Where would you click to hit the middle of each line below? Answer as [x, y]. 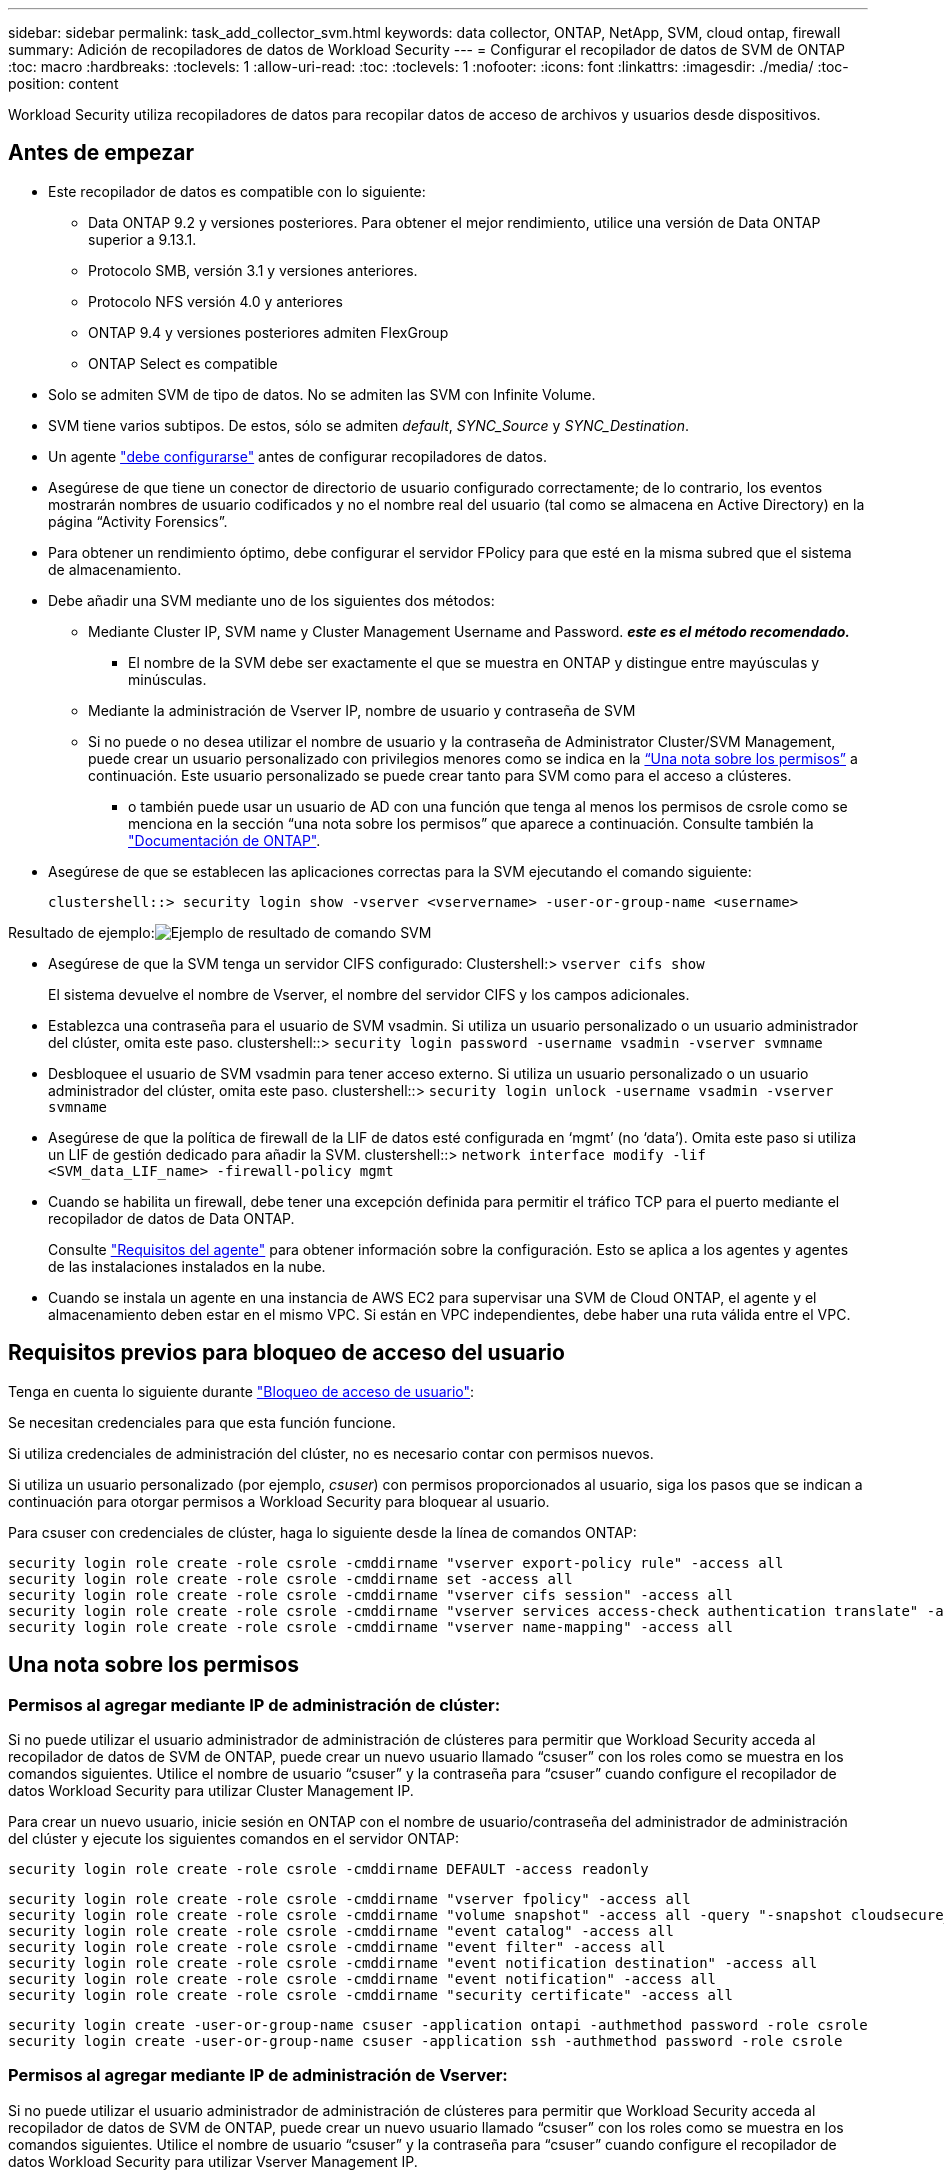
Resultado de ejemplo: [81, 932]
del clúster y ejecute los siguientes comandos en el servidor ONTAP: [233, 1838]
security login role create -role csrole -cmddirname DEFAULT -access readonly [328, 1868]
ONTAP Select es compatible [183, 363]
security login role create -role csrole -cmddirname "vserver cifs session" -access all [370, 1594]
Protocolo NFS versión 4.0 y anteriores [215, 301]
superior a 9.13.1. [142, 239]
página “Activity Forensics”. [138, 521]
